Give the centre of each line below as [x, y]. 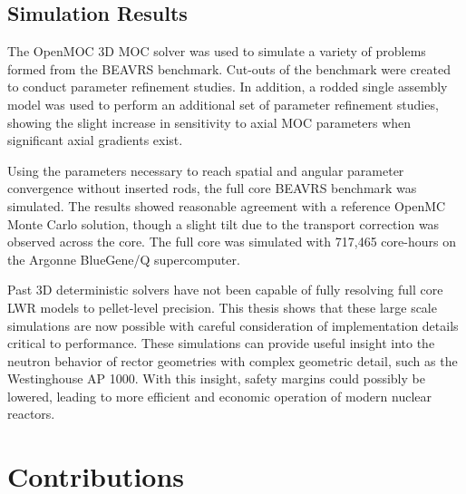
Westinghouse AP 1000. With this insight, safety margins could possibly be [216, 378]
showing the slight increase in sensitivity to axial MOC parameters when [209, 122]
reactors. [31, 414]
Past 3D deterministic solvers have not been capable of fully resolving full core [225, 290]
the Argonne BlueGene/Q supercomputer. [124, 259]
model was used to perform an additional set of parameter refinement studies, [223, 104]
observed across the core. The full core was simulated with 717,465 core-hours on [232, 242]
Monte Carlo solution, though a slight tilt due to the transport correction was [223, 223]
